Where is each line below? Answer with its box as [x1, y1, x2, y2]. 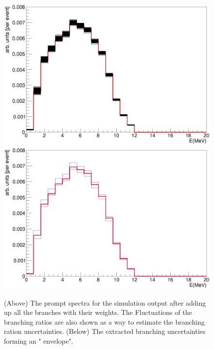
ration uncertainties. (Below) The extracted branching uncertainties [4, 326, 206, 336]
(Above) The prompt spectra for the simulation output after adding [4, 297, 206, 308]
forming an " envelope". [4, 336, 73, 346]
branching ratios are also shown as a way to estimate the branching [4, 316, 205, 327]
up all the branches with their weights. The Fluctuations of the [4, 307, 192, 317]
